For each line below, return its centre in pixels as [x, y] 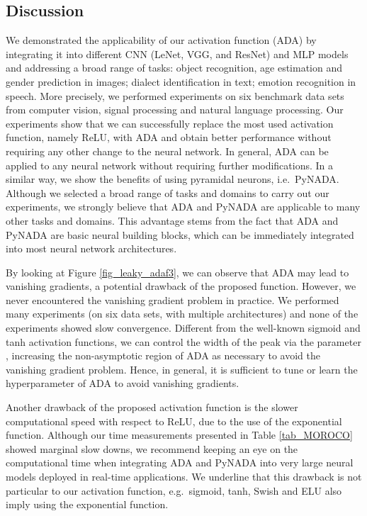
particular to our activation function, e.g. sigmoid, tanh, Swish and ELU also [174, 490]
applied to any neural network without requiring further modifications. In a [169, 165]
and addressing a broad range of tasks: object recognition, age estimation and [174, 68]
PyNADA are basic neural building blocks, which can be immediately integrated [180, 234]
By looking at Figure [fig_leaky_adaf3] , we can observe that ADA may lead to [177, 272]
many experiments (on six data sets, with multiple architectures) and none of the [182, 314]
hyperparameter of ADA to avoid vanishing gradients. [123, 383]
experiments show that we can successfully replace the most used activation [170, 123]
